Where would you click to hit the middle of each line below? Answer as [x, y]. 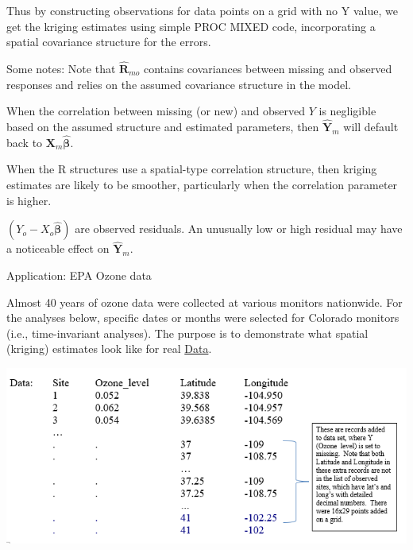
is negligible [347, 111]
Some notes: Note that [61, 68]
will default [371, 126]
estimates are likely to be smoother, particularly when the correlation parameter [202, 184]
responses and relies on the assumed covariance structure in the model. [179, 84]
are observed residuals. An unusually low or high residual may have [239, 229]
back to [25, 142]
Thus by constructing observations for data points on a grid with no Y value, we [202, 10]
